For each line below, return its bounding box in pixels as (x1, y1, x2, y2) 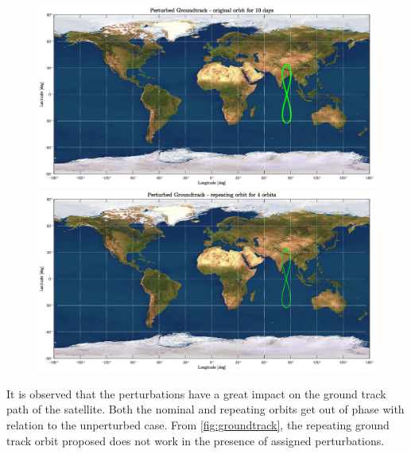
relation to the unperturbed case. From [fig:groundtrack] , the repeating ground (6, 417, 390, 433)
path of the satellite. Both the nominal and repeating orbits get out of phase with (6, 401, 405, 417)
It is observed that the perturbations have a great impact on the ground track (6, 385, 386, 402)
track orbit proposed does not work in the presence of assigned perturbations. (6, 432, 385, 448)
